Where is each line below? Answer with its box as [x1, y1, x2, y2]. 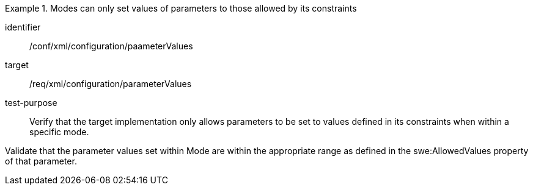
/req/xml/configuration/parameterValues [29, 79, 192, 89]
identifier [5, 22, 41, 32]
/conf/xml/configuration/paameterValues [29, 41, 193, 51]
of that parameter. [5, 156, 77, 166]
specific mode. [29, 127, 89, 137]
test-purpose [5, 97, 57, 108]
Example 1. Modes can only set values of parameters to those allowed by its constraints [5, 3, 357, 13]
